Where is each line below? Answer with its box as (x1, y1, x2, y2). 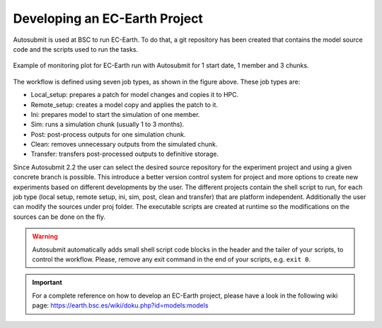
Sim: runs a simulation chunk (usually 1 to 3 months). (30, 120, 185, 129)
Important (32, 278, 63, 287)
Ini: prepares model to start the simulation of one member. (30, 110, 200, 118)
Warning (32, 232, 58, 241)
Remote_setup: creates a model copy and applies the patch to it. (30, 100, 219, 109)
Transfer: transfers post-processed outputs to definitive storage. (30, 149, 219, 159)
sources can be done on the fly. (13, 213, 106, 221)
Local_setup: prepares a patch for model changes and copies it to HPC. (30, 91, 239, 99)
